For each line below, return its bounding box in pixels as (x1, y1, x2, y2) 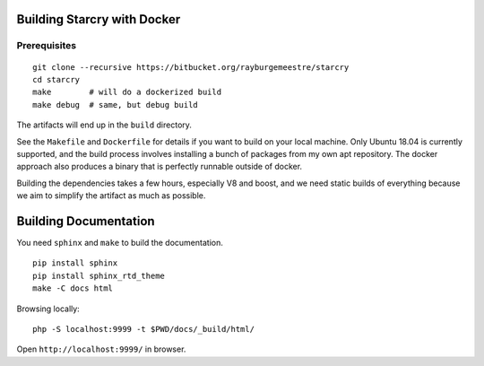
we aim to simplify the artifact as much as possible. (16, 190, 206, 201)
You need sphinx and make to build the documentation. (16, 238, 223, 248)
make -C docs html (32, 283, 114, 293)
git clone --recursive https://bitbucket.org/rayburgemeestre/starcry (32, 62, 350, 72)
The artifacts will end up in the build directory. (16, 119, 193, 130)
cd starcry (32, 74, 81, 84)
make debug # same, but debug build (32, 100, 199, 109)
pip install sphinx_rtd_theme (32, 270, 166, 281)
